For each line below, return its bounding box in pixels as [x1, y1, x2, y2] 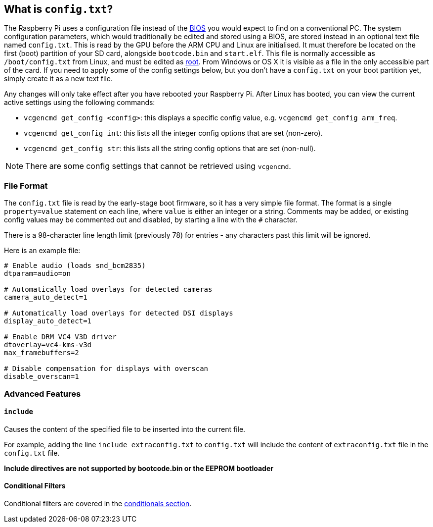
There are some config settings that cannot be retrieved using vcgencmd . [25, 161, 291, 171]
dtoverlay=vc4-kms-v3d [4, 341, 92, 349]
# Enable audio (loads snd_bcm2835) [4, 262, 146, 270]
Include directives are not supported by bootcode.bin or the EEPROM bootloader [4, 464, 273, 473]
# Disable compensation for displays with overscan [4, 365, 209, 373]
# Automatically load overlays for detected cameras [4, 285, 213, 294]
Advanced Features [4, 388, 81, 399]
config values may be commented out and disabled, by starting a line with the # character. [4, 215, 298, 224]
